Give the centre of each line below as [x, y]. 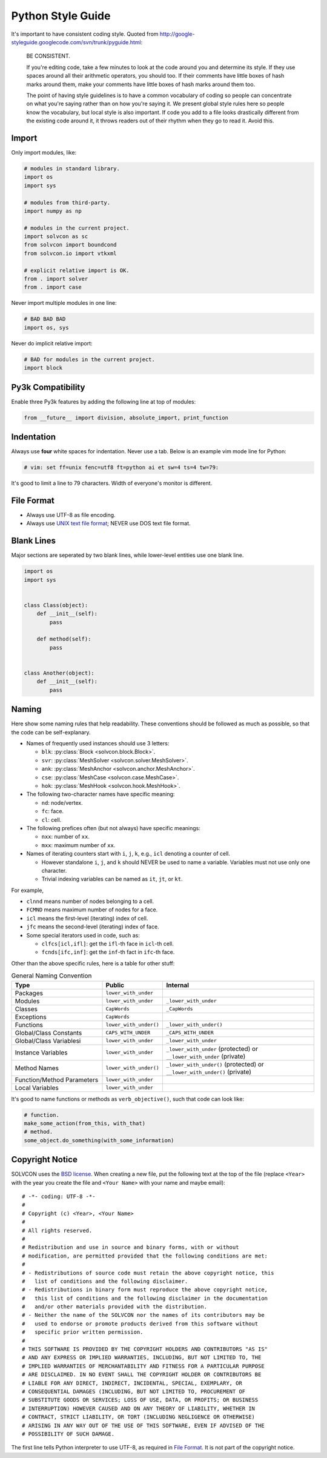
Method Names [37, 1068]
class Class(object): [56, 605]
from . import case [53, 287]
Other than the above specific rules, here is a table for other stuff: [93, 963]
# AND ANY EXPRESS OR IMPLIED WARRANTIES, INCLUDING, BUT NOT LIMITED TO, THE [142, 1358]
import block [43, 368]
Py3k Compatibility [48, 387]
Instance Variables [41, 1053]
